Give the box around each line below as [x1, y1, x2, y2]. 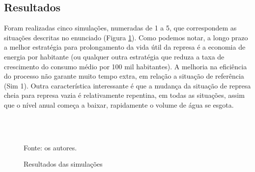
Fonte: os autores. [24, 142, 77, 152]
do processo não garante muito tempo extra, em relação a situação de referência [4, 71, 244, 81]
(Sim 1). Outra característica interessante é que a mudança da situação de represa [4, 80, 251, 90]
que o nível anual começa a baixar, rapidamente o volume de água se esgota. [4, 99, 234, 110]
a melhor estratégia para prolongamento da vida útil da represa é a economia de [4, 42, 246, 52]
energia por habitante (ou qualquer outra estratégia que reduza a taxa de [4, 51, 225, 61]
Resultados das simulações [24, 159, 103, 169]
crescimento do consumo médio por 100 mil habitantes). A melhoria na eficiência [4, 61, 247, 71]
